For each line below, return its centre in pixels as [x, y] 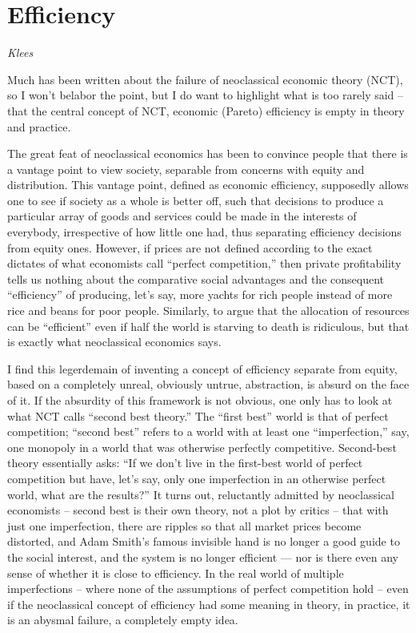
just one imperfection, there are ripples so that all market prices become [184, 525]
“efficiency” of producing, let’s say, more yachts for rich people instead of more [200, 294]
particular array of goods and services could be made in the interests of [182, 216]
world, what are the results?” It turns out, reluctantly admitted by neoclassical [201, 494]
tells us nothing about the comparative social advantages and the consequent [196, 278]
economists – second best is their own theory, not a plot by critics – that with [198, 510]
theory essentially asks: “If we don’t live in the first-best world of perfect [185, 463]
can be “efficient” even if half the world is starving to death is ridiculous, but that [208, 326]
